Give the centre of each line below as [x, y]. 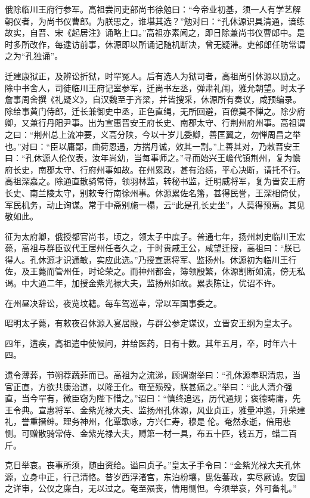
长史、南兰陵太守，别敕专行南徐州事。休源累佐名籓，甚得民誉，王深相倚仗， [155, 192]
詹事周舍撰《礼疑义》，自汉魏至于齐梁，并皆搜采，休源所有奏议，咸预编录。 [153, 99]
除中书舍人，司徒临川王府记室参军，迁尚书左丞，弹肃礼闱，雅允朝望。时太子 [155, 87]
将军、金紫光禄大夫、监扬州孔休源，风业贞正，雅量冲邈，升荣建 [180, 409]
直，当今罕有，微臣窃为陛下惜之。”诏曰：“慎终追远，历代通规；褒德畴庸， [149, 398]
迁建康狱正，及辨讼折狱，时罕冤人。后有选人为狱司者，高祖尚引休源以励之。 [155, 75]
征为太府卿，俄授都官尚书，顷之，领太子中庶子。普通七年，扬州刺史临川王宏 [155, 236]
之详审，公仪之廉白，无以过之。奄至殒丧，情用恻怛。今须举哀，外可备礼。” [151, 488]
